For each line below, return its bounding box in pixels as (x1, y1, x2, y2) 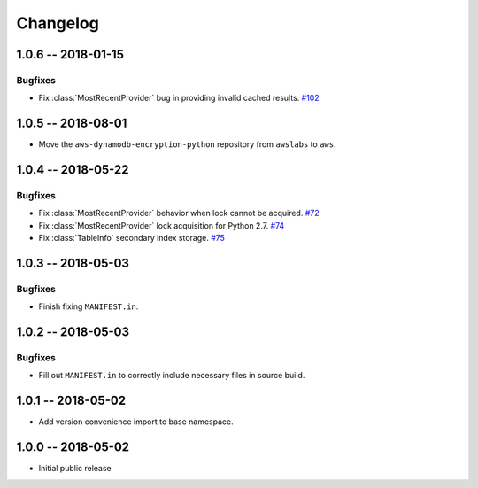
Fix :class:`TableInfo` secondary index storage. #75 (38, 233, 226, 244)
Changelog (16, 13, 99, 33)
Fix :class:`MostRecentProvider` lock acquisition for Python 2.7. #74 (38, 220, 285, 230)
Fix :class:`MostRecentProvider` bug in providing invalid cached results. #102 (38, 93, 320, 104)
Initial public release (38, 463, 112, 474)
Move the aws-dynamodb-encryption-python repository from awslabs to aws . (38, 139, 336, 150)
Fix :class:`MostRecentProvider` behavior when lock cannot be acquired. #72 (38, 208, 320, 219)
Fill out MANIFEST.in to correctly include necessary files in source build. (38, 370, 305, 381)
